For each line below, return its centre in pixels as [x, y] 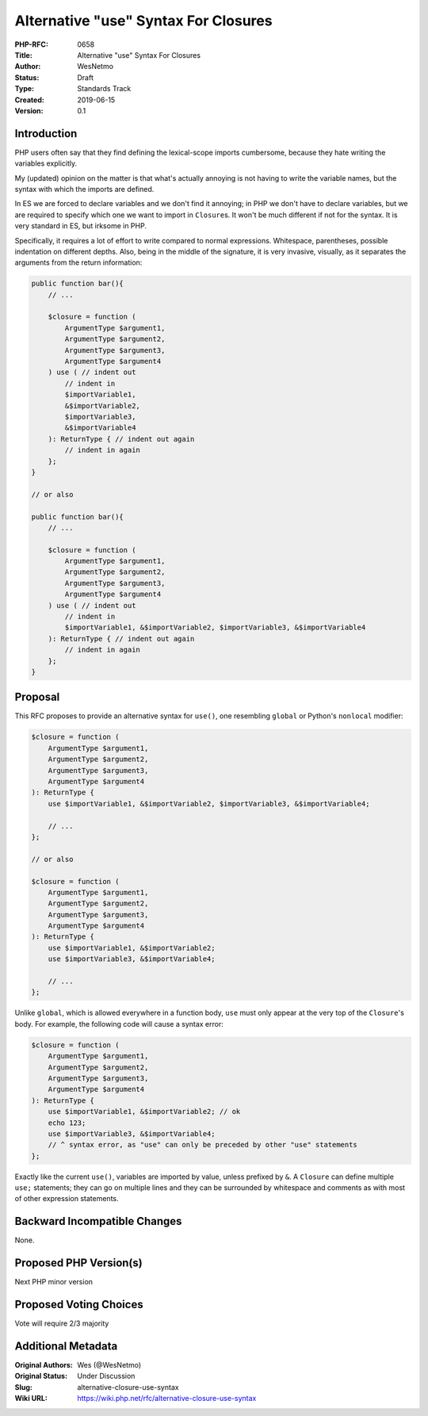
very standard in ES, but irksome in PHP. [80, 226]
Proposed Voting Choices [79, 1305]
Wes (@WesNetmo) [109, 1365]
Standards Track [104, 89]
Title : [24, 55]
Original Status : [41, 1376]
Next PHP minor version [54, 1282]
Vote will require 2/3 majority [62, 1323]
